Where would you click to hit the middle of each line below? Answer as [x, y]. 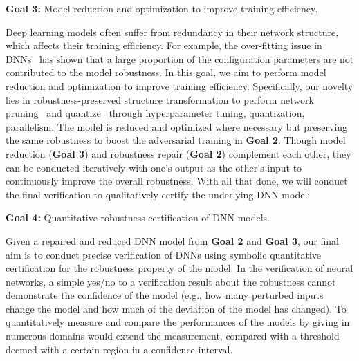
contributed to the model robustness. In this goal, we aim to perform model [166, 72]
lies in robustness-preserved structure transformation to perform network [160, 99]
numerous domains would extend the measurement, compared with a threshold [173, 336]
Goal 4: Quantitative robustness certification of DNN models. [138, 217]
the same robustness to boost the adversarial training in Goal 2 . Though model [176, 140]
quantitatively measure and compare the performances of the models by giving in [178, 322]
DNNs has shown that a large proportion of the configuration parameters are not [180, 58]
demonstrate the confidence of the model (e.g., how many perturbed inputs [165, 295]
